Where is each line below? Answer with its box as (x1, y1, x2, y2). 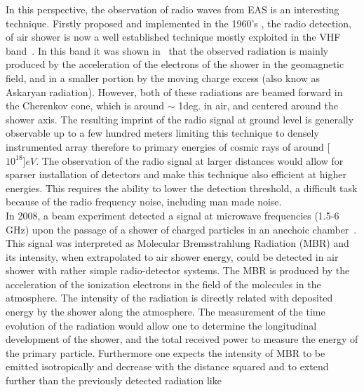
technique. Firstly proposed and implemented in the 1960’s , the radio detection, (6, 15, 351, 30)
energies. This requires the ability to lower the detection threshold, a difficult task (6, 180, 358, 195)
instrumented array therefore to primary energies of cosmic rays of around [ (6, 139, 330, 154)
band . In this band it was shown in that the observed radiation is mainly (6, 43, 329, 58)
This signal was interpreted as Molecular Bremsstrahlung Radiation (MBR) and (6, 236, 349, 250)
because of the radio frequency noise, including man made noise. (6, 194, 282, 209)
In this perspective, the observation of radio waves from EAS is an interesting (6, 2, 339, 16)
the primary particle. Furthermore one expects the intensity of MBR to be (6, 345, 325, 360)
